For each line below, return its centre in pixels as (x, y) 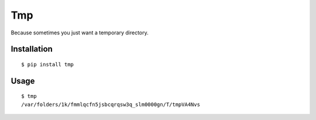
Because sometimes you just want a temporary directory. (80, 33)
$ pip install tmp (48, 64)
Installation (32, 49)
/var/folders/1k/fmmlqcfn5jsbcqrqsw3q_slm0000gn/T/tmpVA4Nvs (111, 104)
